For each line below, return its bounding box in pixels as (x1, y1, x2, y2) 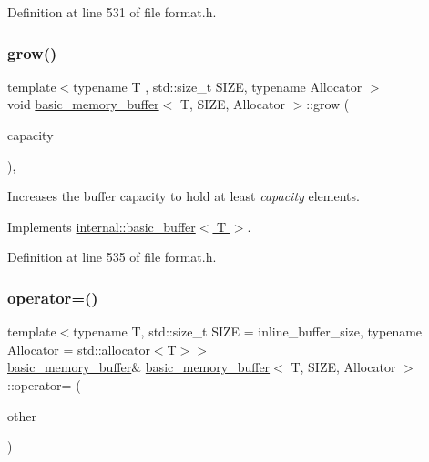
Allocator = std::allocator (7, 339, 150, 358)
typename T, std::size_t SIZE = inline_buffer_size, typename (73, 322, 423, 341)
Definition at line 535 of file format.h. (7, 247, 217, 266)
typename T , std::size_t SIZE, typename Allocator (73, 76, 363, 95)
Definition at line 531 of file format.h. (7, 3, 217, 21)
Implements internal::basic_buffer (7, 216, 196, 236)
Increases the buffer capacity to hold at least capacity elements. (7, 186, 360, 206)
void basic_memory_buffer (7, 95, 159, 114)
